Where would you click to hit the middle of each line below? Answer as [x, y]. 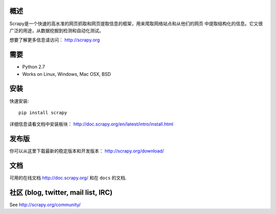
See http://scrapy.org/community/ [45, 205]
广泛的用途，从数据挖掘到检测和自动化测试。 [56, 30]
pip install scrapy [43, 112]
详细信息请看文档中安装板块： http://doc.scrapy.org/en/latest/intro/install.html [91, 124]
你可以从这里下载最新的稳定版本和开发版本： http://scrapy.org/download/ [87, 151]
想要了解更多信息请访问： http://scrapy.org [55, 40]
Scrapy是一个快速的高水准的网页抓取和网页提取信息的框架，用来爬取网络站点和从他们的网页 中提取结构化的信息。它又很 [136, 24]
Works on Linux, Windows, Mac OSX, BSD [66, 74]
